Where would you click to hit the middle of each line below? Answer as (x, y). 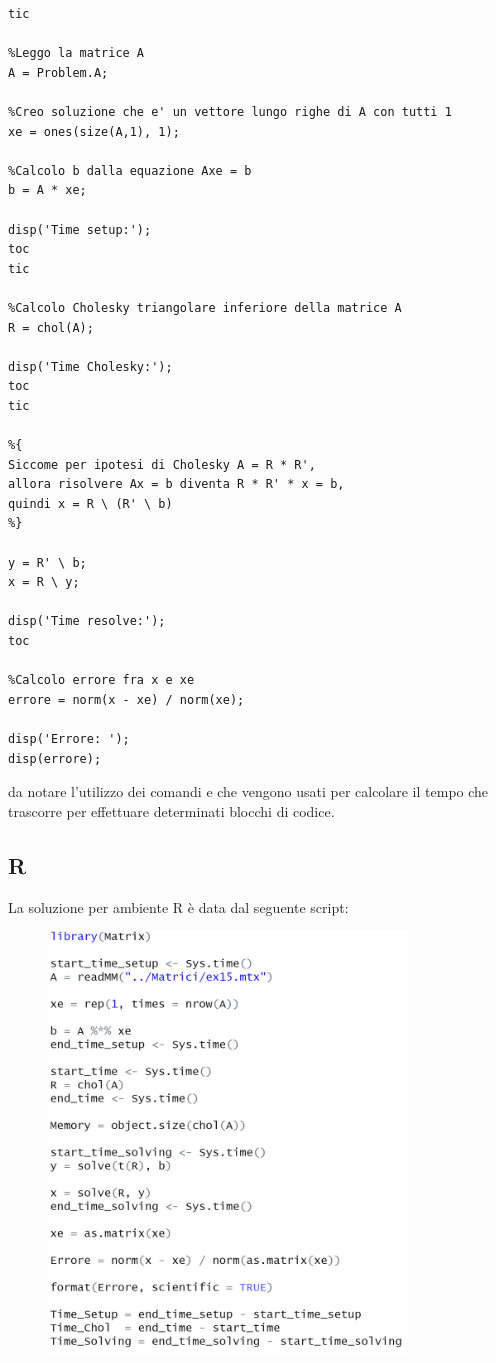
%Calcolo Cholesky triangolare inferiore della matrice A (205, 307)
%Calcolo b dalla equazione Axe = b (130, 170)
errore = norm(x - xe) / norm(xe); (126, 699)
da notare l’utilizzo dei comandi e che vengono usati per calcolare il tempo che (248, 791)
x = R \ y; (44, 582)
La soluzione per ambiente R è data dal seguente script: (178, 906)
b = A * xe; (47, 190)
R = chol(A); (51, 327)
